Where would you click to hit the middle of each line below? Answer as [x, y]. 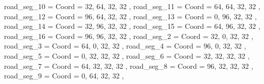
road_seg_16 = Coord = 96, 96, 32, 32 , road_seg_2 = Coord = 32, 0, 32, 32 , [129, 36]
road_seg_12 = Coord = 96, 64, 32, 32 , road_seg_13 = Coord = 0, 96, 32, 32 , [130, 16]
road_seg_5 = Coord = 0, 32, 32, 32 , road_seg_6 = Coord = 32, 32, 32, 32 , [127, 55]
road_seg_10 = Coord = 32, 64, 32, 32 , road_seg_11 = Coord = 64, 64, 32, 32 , [132, 6]
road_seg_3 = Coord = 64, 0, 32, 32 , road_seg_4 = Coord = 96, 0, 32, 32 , [125, 46]
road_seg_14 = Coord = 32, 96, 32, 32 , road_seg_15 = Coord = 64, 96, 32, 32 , [132, 26]
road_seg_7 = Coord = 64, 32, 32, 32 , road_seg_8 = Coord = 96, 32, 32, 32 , [129, 66]
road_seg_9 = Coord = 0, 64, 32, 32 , [64, 76]
